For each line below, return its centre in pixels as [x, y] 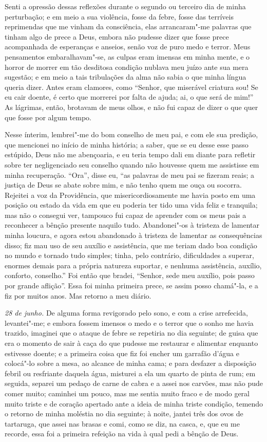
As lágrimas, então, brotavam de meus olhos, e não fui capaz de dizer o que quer [131, 107]
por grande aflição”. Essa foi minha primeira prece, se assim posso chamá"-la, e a [131, 286]
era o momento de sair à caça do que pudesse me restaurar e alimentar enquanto [131, 343]
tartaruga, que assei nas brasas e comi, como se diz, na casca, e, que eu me [122, 423]
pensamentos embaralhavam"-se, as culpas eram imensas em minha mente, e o [127, 56]
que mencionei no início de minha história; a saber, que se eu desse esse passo [127, 144]
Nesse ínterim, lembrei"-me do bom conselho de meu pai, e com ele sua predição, [131, 134]
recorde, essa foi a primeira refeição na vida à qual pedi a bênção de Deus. [122, 434]
